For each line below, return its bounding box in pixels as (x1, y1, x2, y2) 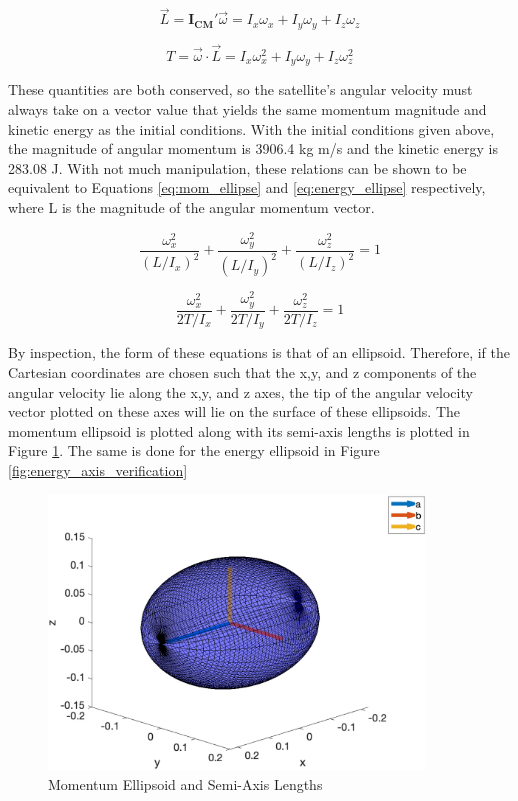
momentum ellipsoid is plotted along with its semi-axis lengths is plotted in (8, 420, 470, 441)
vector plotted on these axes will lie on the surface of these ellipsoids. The (8, 401, 460, 422)
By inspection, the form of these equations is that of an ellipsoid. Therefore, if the (8, 342, 510, 363)
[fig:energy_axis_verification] (8, 459, 188, 480)
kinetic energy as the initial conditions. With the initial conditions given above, (8, 118, 495, 139)
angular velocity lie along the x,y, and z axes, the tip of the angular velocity (8, 381, 473, 402)
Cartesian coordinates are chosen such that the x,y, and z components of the (8, 362, 477, 383)
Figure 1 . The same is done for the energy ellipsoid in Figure (8, 440, 380, 461)
